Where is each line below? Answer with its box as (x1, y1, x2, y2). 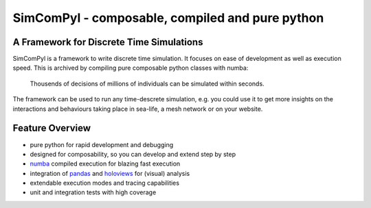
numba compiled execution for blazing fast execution (30, 159, 181, 168)
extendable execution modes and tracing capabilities (30, 179, 180, 187)
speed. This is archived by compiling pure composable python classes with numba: (12, 64, 249, 72)
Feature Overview (12, 122, 91, 134)
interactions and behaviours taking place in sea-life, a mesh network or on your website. (12, 105, 263, 113)
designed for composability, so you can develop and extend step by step (30, 150, 236, 158)
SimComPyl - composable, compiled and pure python (12, 10, 324, 25)
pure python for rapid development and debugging (30, 140, 174, 148)
